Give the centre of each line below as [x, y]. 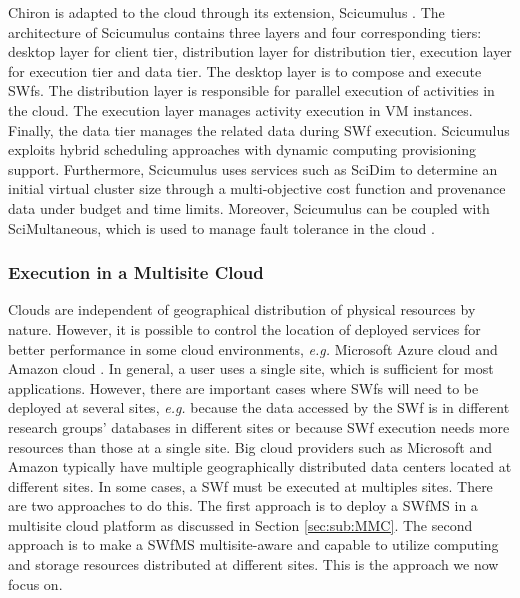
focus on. [35, 583]
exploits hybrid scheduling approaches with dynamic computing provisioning [242, 149]
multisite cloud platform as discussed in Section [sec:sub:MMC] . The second [240, 524]
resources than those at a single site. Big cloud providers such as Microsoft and [250, 446]
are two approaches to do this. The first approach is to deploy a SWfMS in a [243, 505]
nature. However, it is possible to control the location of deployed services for [244, 328]
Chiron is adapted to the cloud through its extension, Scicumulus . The [226, 12]
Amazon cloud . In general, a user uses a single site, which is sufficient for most [251, 368]
